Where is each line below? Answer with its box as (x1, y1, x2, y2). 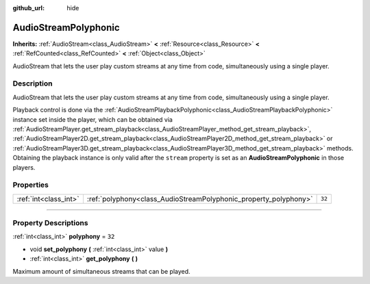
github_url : (12, 4, 45, 12)
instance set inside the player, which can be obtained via (12, 115, 173, 123)
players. (12, 163, 36, 171)
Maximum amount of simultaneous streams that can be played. (12, 267, 191, 275)
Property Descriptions (12, 218, 88, 228)
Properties (12, 180, 49, 190)
